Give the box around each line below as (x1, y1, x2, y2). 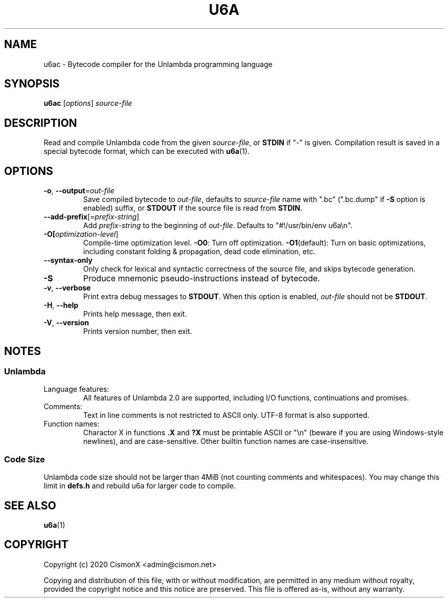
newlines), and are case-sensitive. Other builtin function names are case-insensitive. (83, 437, 369, 446)
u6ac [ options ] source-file (43, 99, 132, 108)
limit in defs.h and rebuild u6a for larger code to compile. (43, 481, 236, 490)
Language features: (43, 385, 109, 394)
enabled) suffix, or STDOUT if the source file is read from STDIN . (83, 204, 302, 213)
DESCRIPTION (4, 116, 77, 129)
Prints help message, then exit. (83, 309, 187, 319)
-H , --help (43, 301, 79, 310)
